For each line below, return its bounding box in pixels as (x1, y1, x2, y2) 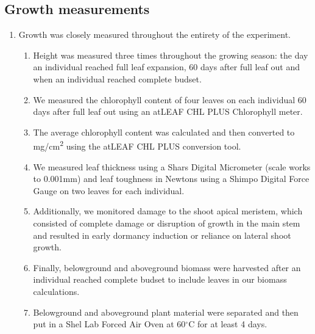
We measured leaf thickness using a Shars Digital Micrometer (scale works (33, 160, 311, 173)
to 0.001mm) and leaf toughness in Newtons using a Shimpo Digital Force (33, 172, 310, 185)
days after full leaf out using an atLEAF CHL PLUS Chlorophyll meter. (33, 105, 303, 118)
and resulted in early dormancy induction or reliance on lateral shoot (33, 228, 291, 241)
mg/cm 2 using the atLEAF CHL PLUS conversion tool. (33, 138, 241, 153)
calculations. (33, 285, 80, 297)
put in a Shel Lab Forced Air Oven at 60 (33, 318, 186, 330)
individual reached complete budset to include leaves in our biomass (33, 273, 287, 286)
